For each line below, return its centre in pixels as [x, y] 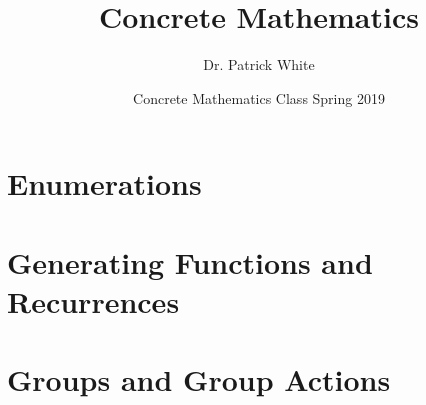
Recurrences [93, 300]
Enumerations [104, 183]
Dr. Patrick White [259, 64]
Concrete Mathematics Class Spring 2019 [259, 97]
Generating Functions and [190, 261]
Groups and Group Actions [199, 379]
